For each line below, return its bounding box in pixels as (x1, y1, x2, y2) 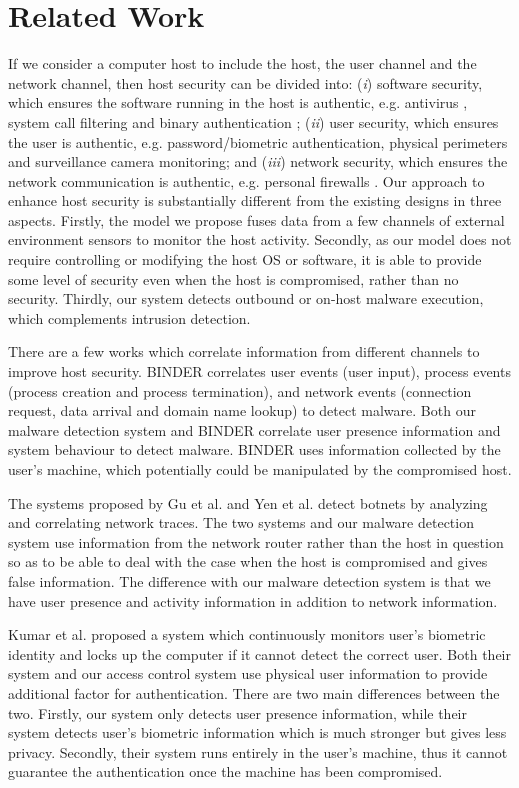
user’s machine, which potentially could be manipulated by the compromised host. (8, 459, 512, 479)
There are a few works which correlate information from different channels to (8, 341, 480, 362)
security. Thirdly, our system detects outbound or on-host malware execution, (8, 288, 484, 309)
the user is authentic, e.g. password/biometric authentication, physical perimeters (8, 131, 508, 152)
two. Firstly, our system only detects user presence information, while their (8, 702, 467, 723)
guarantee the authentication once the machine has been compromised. (8, 761, 443, 782)
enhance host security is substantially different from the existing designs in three (8, 190, 502, 211)
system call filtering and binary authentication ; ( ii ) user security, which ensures (8, 111, 499, 132)
